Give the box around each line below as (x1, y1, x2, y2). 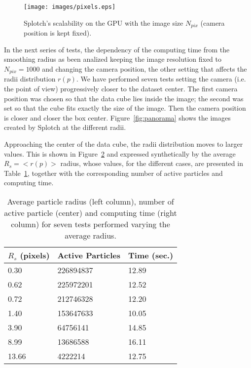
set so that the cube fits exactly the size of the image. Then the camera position (4, 103, 246, 113)
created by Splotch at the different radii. (4, 122, 126, 132)
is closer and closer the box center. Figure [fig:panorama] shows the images (4, 112, 231, 123)
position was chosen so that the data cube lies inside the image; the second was (4, 93, 244, 103)
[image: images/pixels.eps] (24, 3, 116, 10)
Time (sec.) (128, 249, 174, 261)
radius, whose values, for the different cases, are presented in (60, 158, 243, 168)
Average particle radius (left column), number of (7, 195, 174, 207)
